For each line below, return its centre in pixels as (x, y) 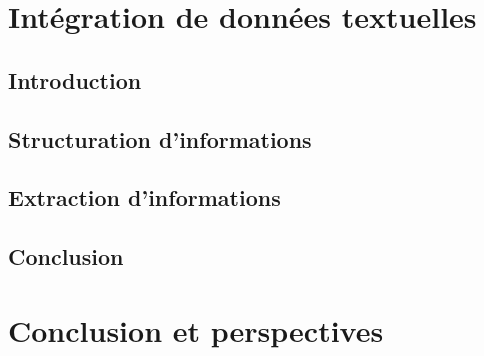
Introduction (75, 79)
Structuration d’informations (160, 138)
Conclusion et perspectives (196, 329)
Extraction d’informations (144, 197)
